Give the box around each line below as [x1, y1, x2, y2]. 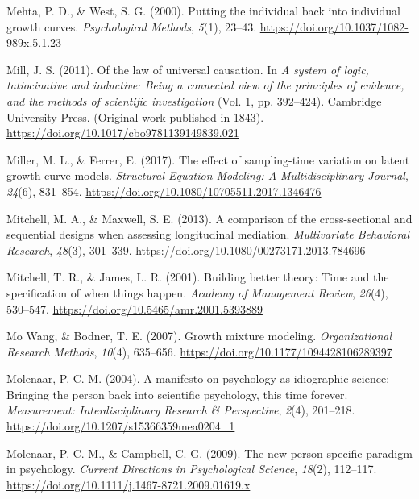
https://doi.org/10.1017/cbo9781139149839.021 [6, 124, 239, 141]
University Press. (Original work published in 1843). [6, 108, 264, 125]
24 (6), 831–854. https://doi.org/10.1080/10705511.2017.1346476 [6, 182, 322, 199]
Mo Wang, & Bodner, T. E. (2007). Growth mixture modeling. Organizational [6, 327, 392, 344]
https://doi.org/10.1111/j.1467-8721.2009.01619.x [6, 476, 251, 493]
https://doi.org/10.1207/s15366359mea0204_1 [6, 418, 235, 435]
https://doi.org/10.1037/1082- [259, 18, 409, 35]
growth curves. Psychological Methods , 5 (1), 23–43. [6, 18, 257, 35]
